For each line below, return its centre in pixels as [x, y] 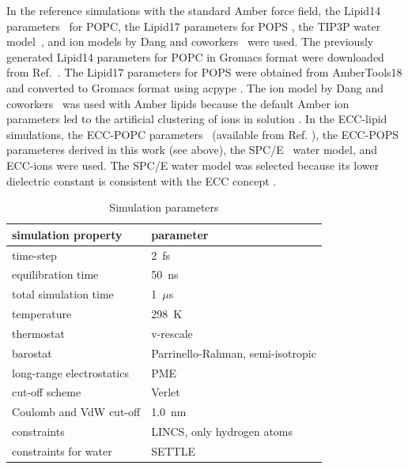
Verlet [166, 392]
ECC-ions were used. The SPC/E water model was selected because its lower [193, 165]
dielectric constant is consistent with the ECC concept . [142, 180]
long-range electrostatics [70, 372]
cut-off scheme [47, 392]
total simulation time [63, 294]
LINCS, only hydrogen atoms [222, 431]
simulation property [67, 234]
